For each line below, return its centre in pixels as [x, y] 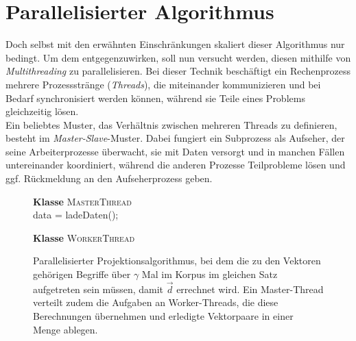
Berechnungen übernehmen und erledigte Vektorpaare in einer [163, 316]
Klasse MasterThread [82, 201]
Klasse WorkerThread [84, 237]
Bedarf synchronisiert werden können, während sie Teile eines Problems [155, 98]
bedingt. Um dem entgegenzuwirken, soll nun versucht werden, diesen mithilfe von [178, 57]
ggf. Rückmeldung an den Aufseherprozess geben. [109, 178]
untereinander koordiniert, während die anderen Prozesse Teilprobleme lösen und [176, 165]
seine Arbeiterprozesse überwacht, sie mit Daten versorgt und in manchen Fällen [175, 151]
